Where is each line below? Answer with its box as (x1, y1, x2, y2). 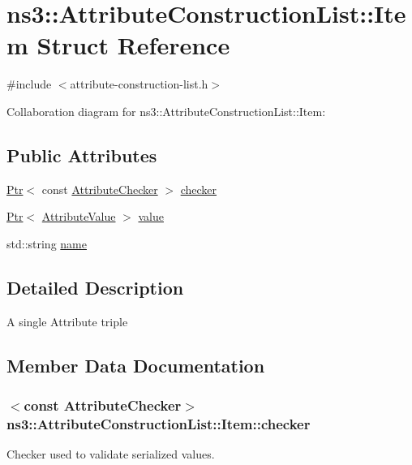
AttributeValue (41, 208, 116, 225)
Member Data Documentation (6, 352, 265, 377)
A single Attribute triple (6, 312, 128, 329)
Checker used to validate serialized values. (6, 446, 215, 463)
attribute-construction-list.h (70, 75, 208, 93)
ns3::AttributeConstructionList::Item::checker (6, 413, 311, 433)
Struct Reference (36, 28, 230, 62)
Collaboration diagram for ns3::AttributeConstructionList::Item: (6, 102, 326, 119)
